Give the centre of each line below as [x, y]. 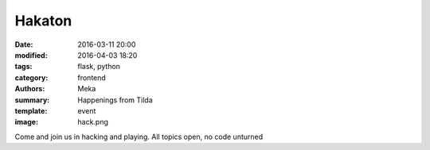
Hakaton [43, 21]
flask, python [99, 67]
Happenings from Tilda [115, 100]
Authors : [30, 89]
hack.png [93, 122]
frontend [92, 77]
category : [31, 77]
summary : [32, 100]
